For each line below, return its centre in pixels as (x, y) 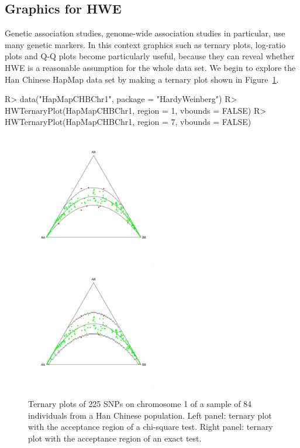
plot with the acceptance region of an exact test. (115, 438)
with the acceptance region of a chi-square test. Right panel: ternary (151, 427)
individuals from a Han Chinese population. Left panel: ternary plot (150, 415)
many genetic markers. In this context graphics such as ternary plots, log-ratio (145, 44)
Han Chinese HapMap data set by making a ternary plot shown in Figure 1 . (142, 79)
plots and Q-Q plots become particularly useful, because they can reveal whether (150, 56)
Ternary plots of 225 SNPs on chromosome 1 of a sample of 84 (140, 404)
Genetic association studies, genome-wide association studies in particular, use (145, 33)
